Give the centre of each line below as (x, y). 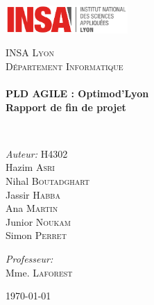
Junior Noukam (38, 221)
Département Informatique (65, 66)
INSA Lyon (30, 52)
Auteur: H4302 (37, 153)
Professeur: (29, 258)
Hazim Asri (30, 167)
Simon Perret (36, 235)
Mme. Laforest (39, 272)
